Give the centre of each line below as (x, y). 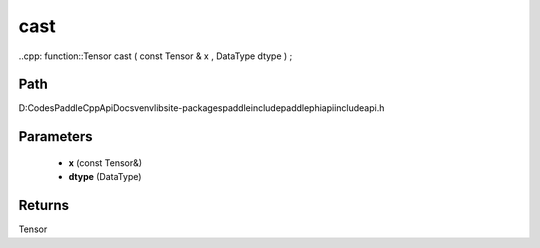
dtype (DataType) (105, 177)
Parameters (55, 136)
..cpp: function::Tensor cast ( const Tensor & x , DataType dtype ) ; (155, 56)
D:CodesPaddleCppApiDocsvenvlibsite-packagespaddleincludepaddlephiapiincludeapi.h (201, 108)
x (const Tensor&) (105, 162)
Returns (44, 205)
